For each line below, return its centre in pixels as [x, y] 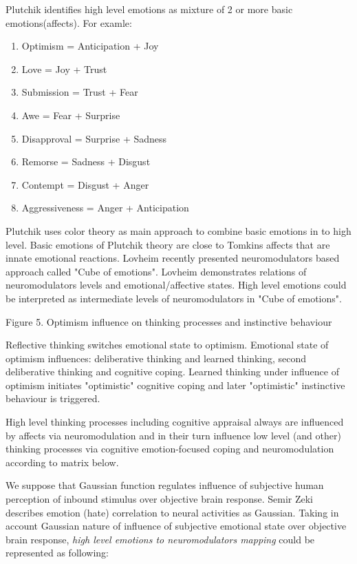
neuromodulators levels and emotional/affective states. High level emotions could [176, 285]
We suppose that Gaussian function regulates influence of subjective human [165, 485]
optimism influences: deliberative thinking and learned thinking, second [156, 358]
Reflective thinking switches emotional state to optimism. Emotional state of [167, 345]
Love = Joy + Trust [64, 69]
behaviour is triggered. [53, 398]
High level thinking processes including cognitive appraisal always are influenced [175, 422]
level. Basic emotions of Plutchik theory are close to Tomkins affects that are [168, 244]
